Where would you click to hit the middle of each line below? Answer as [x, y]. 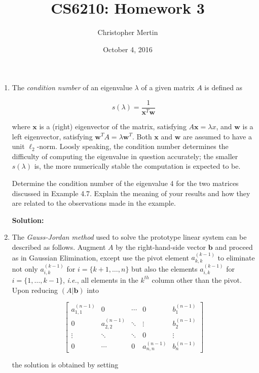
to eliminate [236, 257]
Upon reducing [35, 290]
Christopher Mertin [128, 32]
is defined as [224, 87]
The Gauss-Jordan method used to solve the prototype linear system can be [129, 237]
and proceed [234, 247]
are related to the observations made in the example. [94, 203]
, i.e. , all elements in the [100, 279]
